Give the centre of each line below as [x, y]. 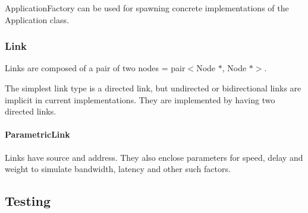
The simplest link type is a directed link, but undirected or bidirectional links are [153, 88]
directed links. [31, 111]
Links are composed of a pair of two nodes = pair [95, 68]
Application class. [37, 19]
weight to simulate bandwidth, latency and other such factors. [118, 169]
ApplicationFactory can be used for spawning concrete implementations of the [147, 8]
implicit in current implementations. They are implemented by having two [140, 99]
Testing [28, 201]
